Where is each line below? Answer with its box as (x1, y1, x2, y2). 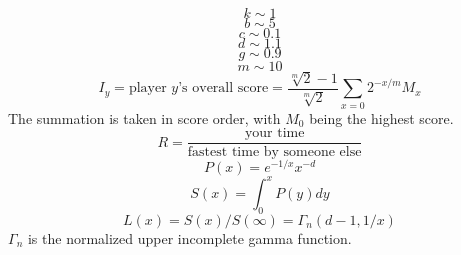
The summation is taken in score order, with (8, 107, 281, 128)
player (128, 81, 167, 96)
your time (244, 126, 305, 141)
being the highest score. (309, 107, 454, 128)
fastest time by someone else (187, 145, 362, 160)
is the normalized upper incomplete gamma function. (27, 227, 352, 248)
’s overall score (178, 81, 269, 96)
